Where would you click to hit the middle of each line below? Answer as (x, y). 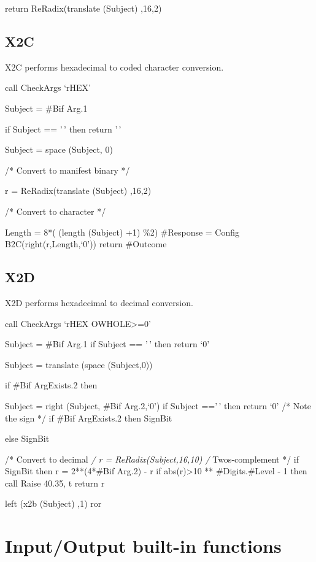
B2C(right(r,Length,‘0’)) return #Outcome (86, 244)
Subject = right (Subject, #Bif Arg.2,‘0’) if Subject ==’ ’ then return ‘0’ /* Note (158, 405)
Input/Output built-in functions (143, 546)
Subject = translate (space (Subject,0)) (79, 364)
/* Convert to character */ (56, 211)
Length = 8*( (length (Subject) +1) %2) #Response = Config (122, 232)
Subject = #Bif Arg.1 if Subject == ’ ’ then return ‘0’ (107, 344)
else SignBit (27, 438)
